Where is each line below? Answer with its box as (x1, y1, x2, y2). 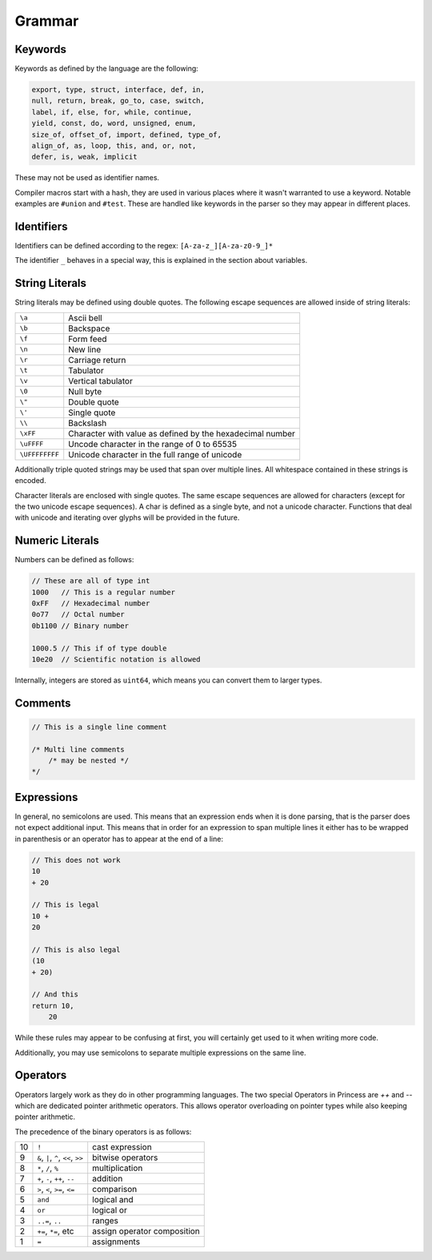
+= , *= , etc (37, 1226, 74, 1237)
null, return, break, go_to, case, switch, (31, 96, 206, 106)
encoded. (14, 476, 47, 485)
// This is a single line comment (31, 722, 167, 731)
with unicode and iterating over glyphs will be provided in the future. (14, 513, 240, 522)
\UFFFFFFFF (19, 450, 60, 459)
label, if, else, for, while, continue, (31, 107, 192, 116)
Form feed (68, 333, 107, 344)
